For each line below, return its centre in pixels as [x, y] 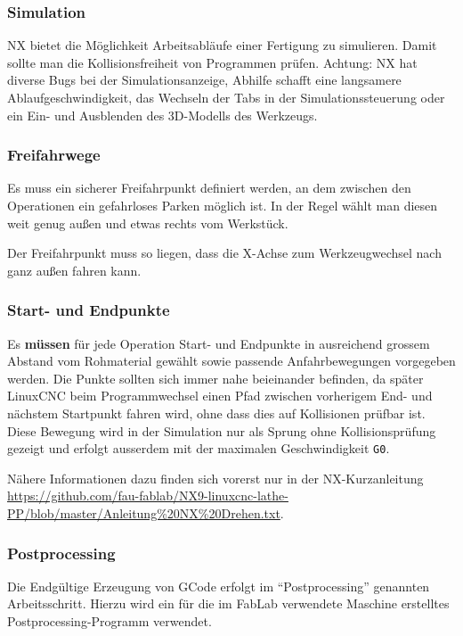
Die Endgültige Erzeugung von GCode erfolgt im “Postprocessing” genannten [219, 586]
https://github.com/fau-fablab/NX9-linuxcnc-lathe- [148, 496]
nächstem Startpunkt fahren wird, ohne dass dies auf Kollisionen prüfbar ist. [216, 413]
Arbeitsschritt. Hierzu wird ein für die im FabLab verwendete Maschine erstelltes [228, 603]
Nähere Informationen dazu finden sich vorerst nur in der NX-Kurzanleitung [215, 478]
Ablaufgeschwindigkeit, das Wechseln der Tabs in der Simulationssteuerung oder [226, 97]
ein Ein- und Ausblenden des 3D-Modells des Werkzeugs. [162, 115]
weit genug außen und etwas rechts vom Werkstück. [148, 223]
